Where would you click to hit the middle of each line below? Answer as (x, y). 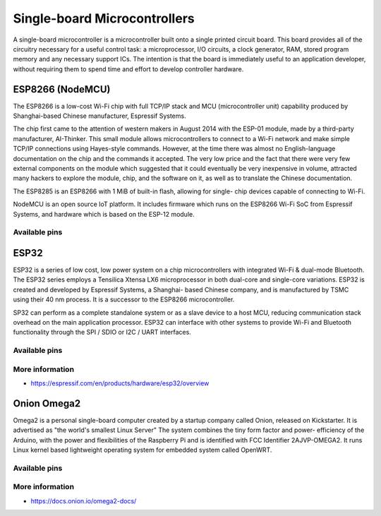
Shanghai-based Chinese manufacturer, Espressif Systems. (99, 116)
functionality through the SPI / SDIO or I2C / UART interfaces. (102, 332)
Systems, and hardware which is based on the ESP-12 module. (104, 214)
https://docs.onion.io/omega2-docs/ (84, 500)
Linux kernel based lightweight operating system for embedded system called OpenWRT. (143, 450)
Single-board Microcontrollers (104, 18)
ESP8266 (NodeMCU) (62, 89)
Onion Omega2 (47, 403)
